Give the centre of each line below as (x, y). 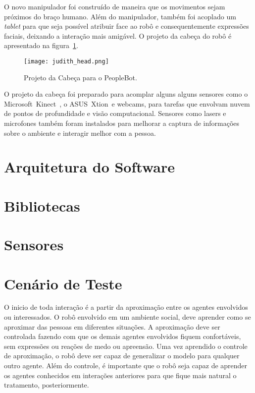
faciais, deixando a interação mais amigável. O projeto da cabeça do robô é (118, 35)
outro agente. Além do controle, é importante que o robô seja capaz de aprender (126, 365)
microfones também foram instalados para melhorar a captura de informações (122, 123)
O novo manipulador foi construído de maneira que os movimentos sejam (115, 6)
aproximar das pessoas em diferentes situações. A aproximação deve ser (112, 326)
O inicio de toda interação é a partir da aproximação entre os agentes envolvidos (126, 307)
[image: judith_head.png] (66, 61)
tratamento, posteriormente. (47, 385)
